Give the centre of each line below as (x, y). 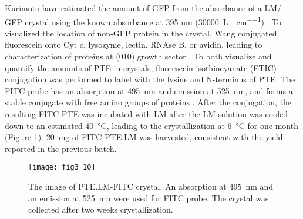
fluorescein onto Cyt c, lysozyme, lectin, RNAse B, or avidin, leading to (134, 44)
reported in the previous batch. (61, 148)
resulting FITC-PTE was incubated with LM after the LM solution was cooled (147, 114)
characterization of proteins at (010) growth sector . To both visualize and (138, 56)
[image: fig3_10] (62, 167)
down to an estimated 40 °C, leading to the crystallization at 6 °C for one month (151, 125)
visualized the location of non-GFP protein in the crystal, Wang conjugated (141, 33)
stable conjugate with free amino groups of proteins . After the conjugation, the (148, 102)
